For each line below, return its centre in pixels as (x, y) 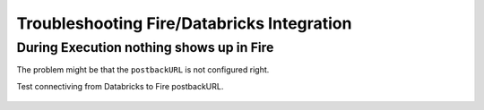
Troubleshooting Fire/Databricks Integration (184, 23)
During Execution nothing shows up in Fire (145, 47)
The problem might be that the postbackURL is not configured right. (143, 70)
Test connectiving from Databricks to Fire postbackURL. (120, 86)
